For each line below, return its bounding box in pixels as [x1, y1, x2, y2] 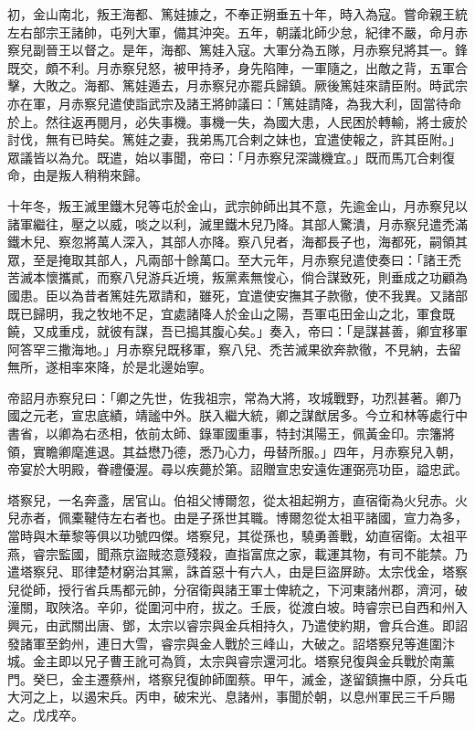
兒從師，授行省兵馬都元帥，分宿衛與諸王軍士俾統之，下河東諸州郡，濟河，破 [7, 579, 468, 598]
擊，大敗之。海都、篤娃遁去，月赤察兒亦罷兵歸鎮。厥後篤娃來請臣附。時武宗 [7, 76, 468, 95]
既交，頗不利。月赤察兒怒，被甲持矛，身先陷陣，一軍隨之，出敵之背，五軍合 [7, 58, 468, 77]
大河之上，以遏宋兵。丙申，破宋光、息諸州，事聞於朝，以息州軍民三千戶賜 [7, 687, 455, 706]
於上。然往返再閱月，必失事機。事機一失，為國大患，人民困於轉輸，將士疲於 [7, 111, 468, 131]
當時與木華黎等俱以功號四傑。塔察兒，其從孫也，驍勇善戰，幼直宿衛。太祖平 [7, 526, 468, 545]
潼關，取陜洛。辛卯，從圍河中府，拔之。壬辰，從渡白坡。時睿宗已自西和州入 [7, 598, 468, 617]
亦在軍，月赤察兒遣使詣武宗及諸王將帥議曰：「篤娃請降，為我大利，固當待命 [7, 93, 461, 112]
